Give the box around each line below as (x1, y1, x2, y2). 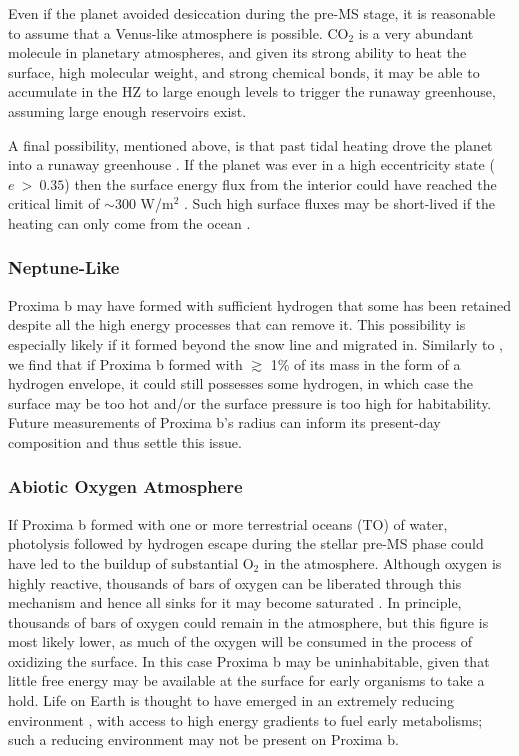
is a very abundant (358, 22, 474, 43)
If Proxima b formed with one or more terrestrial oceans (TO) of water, (8, 513, 448, 534)
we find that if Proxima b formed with (8, 353, 243, 374)
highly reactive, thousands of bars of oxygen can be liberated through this (8, 572, 462, 593)
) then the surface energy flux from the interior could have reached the (64, 173, 497, 194)
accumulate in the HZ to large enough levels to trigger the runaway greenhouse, (8, 81, 496, 102)
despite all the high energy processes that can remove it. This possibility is (8, 314, 466, 335)
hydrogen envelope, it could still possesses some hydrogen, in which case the (8, 373, 473, 394)
